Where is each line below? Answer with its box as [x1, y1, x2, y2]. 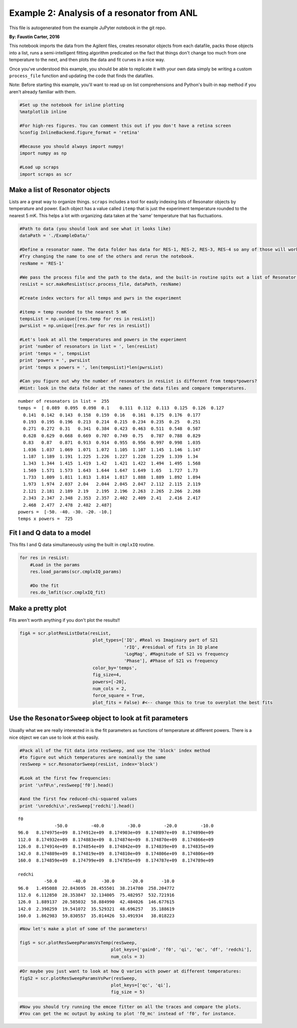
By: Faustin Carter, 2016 [9, 34, 60, 40]
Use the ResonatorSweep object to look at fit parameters [9, 714, 189, 722]
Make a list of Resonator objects [9, 186, 110, 194]
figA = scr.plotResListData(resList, [19, 630, 111, 636]
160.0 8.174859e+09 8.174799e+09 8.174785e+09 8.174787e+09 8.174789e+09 [18, 858, 214, 863]
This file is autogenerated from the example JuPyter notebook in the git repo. [9, 25, 167, 31]
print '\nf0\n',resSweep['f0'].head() [19, 782, 114, 788]
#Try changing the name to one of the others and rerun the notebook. [19, 254, 195, 259]
